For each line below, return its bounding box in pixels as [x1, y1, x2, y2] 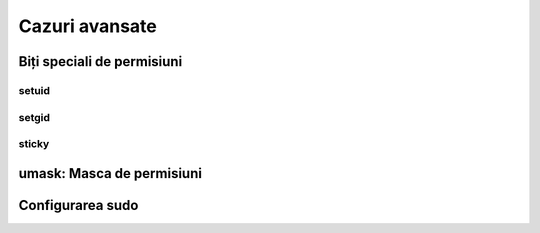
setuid [18, 83, 50, 97]
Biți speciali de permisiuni [18, 53, 183, 70]
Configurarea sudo [18, 196, 139, 214]
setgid [18, 110, 50, 124]
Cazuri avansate [18, 15, 157, 37]
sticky [18, 137, 50, 151]
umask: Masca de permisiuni [18, 165, 202, 182]
